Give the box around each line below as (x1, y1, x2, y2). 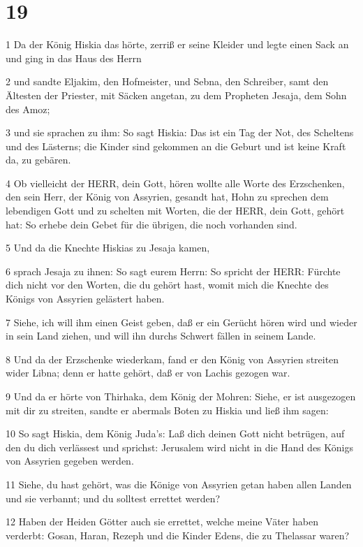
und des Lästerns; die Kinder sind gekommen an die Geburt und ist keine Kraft (6, 138, 346, 153)
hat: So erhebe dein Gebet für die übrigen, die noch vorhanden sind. (6, 217, 297, 231)
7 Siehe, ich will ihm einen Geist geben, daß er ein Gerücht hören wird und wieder (6, 314, 357, 329)
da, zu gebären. (6, 152, 71, 167)
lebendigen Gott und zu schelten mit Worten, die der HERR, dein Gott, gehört (6, 203, 345, 218)
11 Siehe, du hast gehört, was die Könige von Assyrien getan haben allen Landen (6, 476, 352, 491)
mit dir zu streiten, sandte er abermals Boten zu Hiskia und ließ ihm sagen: (6, 402, 329, 417)
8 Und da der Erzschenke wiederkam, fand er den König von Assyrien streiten (6, 351, 339, 366)
